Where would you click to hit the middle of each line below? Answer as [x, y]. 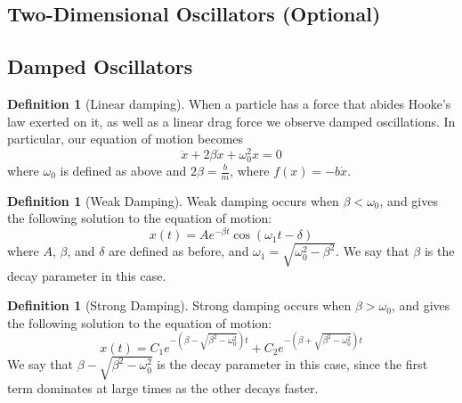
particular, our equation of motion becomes [126, 139]
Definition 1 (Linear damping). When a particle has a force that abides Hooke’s [229, 103]
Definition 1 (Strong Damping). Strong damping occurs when [179, 305]
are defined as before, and [179, 251]
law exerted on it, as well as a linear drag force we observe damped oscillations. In [231, 121]
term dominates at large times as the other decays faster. [163, 388]
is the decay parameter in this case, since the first [292, 364]
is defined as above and [123, 170]
